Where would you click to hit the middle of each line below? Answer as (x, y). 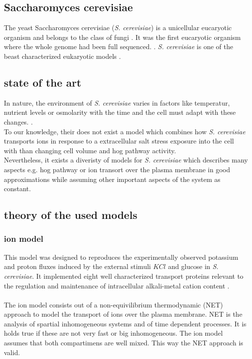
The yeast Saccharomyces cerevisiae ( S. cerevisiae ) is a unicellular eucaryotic (118, 27)
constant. (17, 188)
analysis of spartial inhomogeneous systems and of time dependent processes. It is (125, 323)
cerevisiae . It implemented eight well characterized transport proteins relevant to (124, 276)
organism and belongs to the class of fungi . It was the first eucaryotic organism (122, 37)
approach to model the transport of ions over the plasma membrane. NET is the (123, 314)
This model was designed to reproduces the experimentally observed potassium (121, 257)
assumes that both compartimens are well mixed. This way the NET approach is (124, 343)
